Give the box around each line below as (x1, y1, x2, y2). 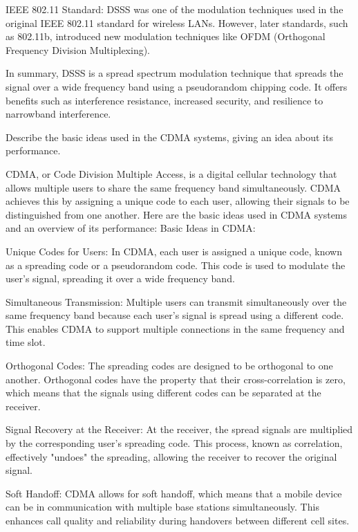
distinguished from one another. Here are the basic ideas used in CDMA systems (6, 207, 348, 221)
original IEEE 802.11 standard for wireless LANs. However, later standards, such (6, 15, 348, 30)
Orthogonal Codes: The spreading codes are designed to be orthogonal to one (6, 358, 333, 373)
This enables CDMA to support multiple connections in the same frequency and (6, 321, 345, 336)
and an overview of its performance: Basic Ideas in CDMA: (6, 221, 256, 235)
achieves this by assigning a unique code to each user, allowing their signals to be (6, 194, 350, 208)
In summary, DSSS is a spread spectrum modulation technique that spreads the (6, 66, 343, 80)
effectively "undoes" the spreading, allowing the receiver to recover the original (6, 449, 337, 464)
